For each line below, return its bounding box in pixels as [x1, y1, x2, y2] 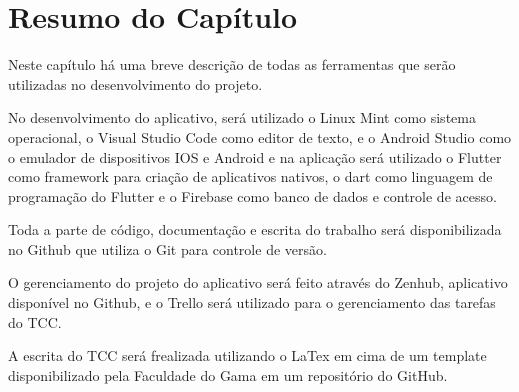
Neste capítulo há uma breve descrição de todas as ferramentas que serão [8, 54, 456, 75]
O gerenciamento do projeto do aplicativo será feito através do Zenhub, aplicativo [8, 272, 508, 293]
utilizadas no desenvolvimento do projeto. [8, 73, 263, 94]
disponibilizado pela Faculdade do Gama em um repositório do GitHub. [8, 364, 448, 385]
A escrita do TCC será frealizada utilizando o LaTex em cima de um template [8, 345, 487, 366]
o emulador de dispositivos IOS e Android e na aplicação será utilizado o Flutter [8, 146, 502, 167]
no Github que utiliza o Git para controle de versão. [8, 238, 327, 259]
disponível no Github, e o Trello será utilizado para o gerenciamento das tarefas [8, 292, 496, 313]
